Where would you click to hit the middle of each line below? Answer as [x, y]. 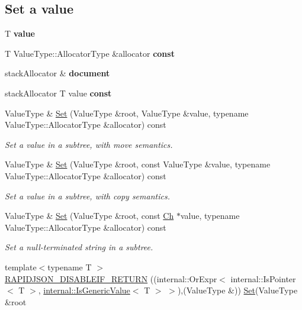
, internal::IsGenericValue [84, 290]
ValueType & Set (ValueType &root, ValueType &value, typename [127, 113]
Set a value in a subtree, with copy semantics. [87, 196]
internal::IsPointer [263, 278]
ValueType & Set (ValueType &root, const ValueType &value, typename [138, 164]
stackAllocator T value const [58, 93]
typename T [70, 267]
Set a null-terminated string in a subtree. [79, 247]
